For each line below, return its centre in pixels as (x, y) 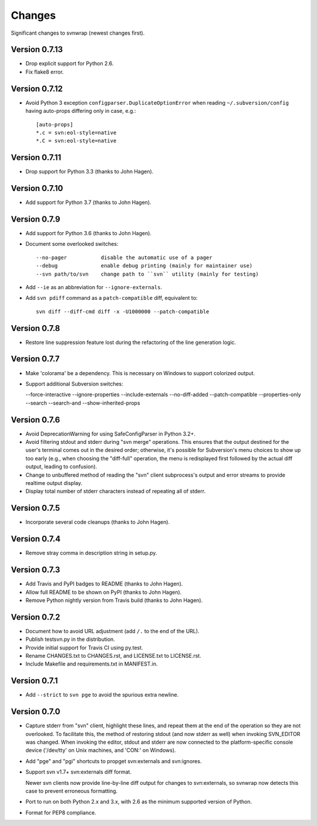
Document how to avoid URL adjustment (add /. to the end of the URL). (112, 631)
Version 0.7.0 (36, 712)
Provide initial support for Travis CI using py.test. (84, 647)
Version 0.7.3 (36, 570)
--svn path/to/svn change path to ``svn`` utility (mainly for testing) (147, 274)
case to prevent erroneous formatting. (72, 791)
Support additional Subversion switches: (74, 384)
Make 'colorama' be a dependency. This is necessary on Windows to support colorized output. (140, 373)
